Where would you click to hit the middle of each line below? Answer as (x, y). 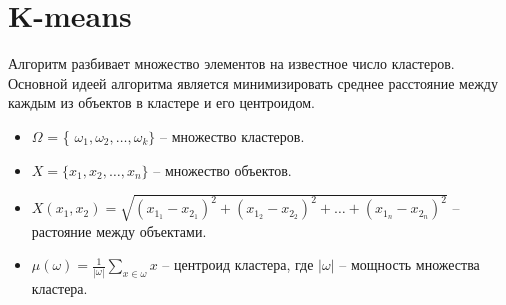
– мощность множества (409, 264)
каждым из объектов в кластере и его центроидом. (161, 102)
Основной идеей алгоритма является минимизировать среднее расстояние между (253, 82)
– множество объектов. (222, 169)
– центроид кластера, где (238, 264)
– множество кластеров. (232, 135)
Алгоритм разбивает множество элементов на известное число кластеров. (231, 63)
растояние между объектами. (119, 230)
